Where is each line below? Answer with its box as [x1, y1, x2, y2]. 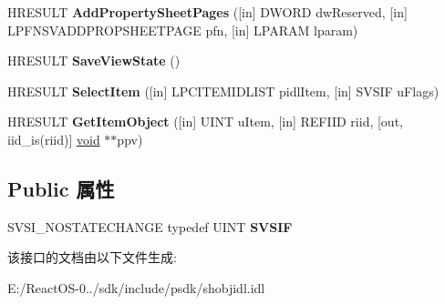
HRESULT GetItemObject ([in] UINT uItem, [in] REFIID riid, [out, [7, 112, 403, 131]
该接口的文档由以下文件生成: [7, 248, 177, 267]
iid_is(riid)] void [7, 129, 100, 148]
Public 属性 [7, 174, 115, 202]
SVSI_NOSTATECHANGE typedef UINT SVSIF [7, 217, 293, 236]
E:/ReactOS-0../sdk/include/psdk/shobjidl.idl [7, 278, 265, 297]
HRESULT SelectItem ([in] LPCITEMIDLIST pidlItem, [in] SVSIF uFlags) [7, 81, 440, 100]
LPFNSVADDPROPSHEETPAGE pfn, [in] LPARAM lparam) [7, 20, 358, 39]
